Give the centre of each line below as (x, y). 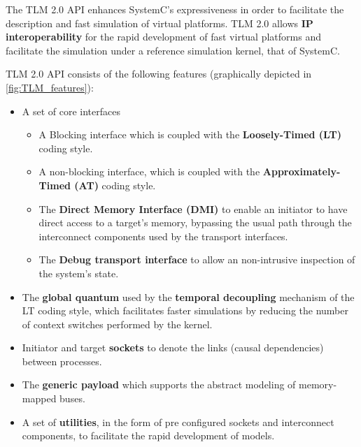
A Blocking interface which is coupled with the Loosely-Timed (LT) (190, 134)
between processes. (62, 361)
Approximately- (302, 171)
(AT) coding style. (115, 185)
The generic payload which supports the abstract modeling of (159, 384)
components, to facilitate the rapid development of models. (148, 435)
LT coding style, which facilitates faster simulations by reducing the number (185, 310)
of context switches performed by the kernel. (117, 324)
